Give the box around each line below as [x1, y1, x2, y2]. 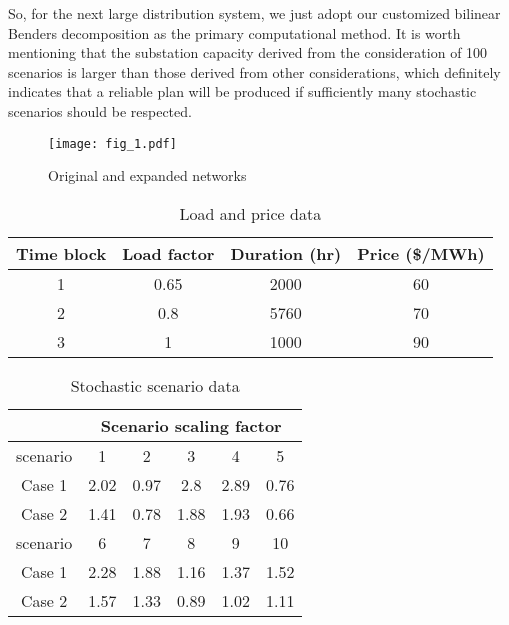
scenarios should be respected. [8, 100, 192, 121]
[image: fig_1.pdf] [48, 136, 177, 151]
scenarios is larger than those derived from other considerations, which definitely [8, 61, 501, 82]
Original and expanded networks [48, 165, 247, 186]
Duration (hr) [230, 241, 342, 265]
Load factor [122, 241, 215, 265]
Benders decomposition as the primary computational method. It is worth [8, 22, 461, 43]
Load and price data [179, 201, 322, 225]
